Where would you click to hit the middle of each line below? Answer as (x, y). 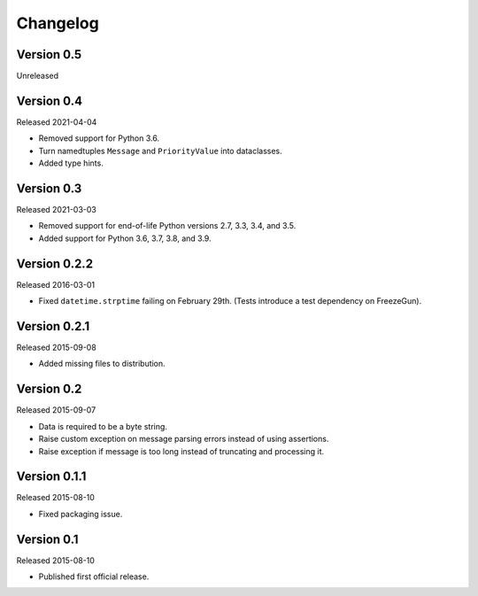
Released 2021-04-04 (57, 122)
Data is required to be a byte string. (103, 426)
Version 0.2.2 (54, 263)
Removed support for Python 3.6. (99, 138)
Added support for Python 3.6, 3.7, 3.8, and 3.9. (125, 238)
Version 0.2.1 (53, 326)
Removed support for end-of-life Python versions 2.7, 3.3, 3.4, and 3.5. (167, 226)
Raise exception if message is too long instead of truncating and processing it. (181, 451)
